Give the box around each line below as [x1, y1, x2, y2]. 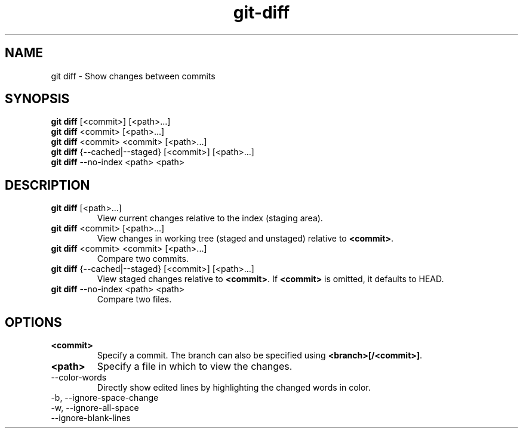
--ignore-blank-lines [51, 413, 131, 423]
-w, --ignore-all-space [51, 403, 139, 413]
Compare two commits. [97, 253, 189, 264]
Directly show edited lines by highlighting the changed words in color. [97, 382, 371, 393]
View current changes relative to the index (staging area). [97, 213, 323, 224]
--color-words [51, 372, 107, 383]
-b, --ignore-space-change [51, 392, 159, 403]
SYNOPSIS [5, 91, 70, 107]
